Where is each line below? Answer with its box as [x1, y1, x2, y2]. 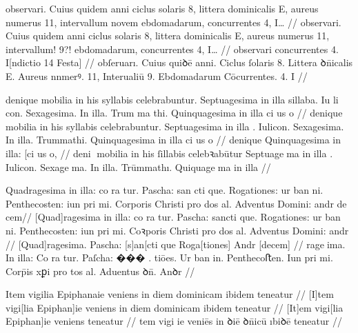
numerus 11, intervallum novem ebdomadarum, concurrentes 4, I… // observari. [6, 14, 341, 29]
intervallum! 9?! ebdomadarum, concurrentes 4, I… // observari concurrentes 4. [6, 41, 339, 56]
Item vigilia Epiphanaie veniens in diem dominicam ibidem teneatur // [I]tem [6, 287, 334, 301]
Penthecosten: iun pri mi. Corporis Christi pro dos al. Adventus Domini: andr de [6, 196, 347, 210]
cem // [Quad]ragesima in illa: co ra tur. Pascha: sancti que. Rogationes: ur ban [6, 210, 341, 224]
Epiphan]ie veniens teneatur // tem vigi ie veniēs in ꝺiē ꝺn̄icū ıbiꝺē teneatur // [6, 314, 342, 328]
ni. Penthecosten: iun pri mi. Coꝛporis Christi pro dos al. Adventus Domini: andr [6, 223, 349, 237]
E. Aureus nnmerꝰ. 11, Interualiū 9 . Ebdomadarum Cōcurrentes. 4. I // [6, 68, 308, 83]
